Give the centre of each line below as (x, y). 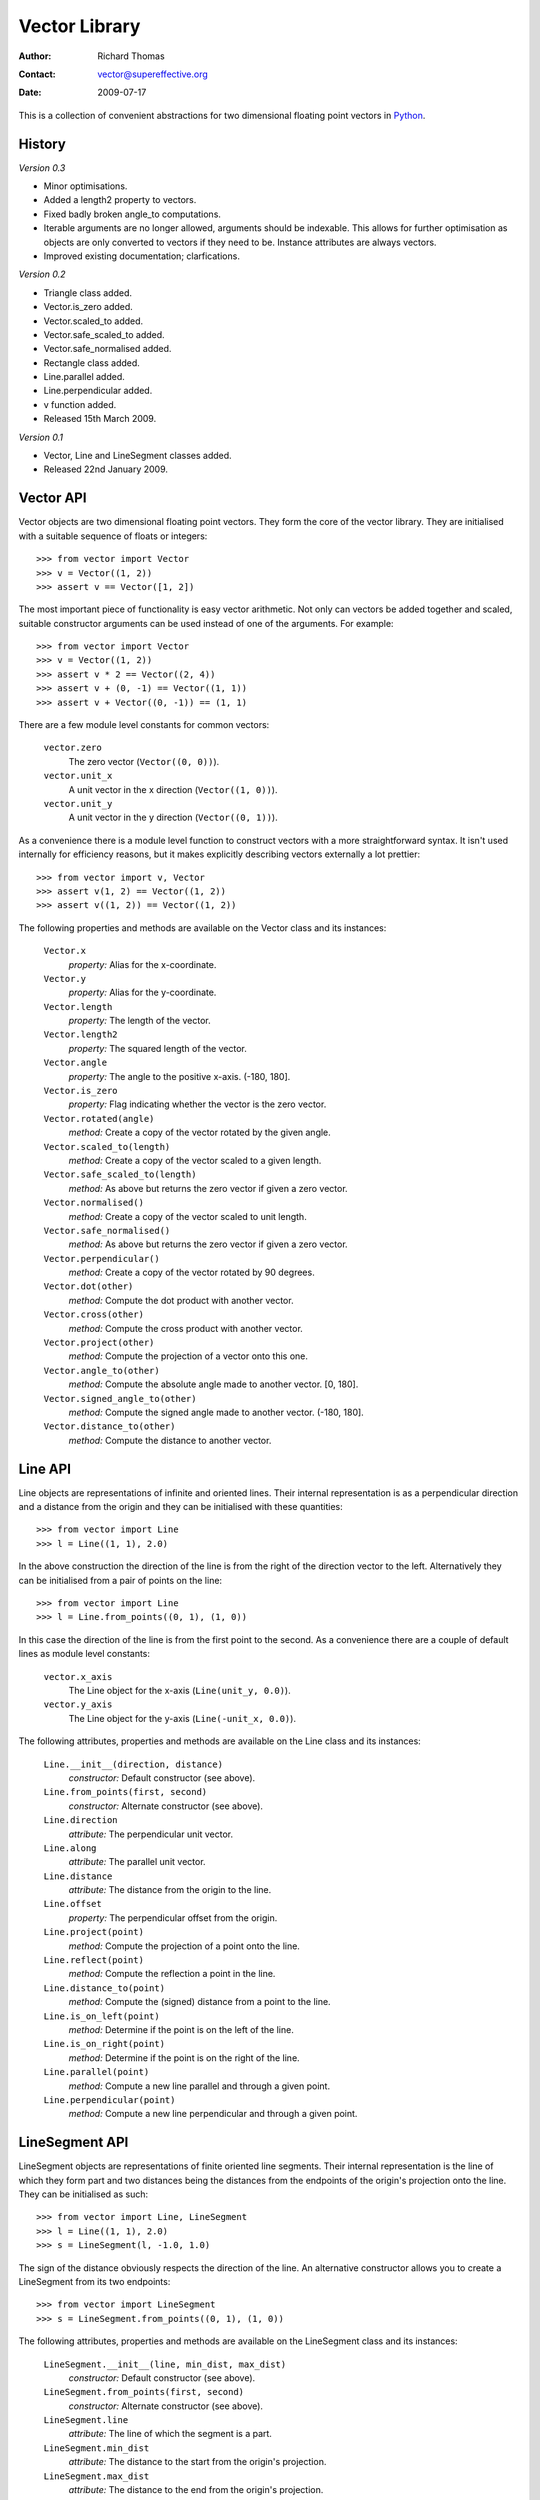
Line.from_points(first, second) (125, 1792)
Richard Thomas (131, 56)
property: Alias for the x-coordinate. (142, 964)
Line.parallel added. (84, 377)
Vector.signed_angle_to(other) (120, 1398)
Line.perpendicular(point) (109, 2099)
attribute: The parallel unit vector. (137, 1862)
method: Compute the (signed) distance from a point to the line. (199, 2002)
